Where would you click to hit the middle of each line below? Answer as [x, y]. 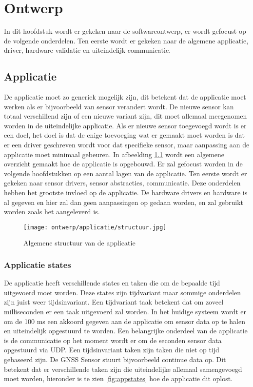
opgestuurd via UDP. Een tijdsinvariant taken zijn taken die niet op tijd [112, 350]
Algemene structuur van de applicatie [79, 243]
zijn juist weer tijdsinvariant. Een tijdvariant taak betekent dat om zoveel [114, 302]
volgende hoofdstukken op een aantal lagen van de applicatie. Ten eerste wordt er [126, 173]
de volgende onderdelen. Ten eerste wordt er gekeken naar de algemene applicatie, [126, 40]
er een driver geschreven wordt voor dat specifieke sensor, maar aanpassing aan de [127, 145]
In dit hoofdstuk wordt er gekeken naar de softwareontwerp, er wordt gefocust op [125, 31]
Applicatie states [38, 265]
